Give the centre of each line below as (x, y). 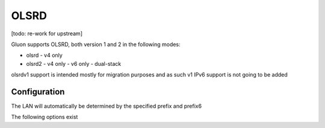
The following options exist (45, 117)
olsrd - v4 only (44, 55)
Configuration (38, 92)
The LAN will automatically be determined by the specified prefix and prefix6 (106, 106)
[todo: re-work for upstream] (47, 33)
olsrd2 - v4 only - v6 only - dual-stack (74, 63)
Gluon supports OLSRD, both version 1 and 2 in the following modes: (96, 44)
